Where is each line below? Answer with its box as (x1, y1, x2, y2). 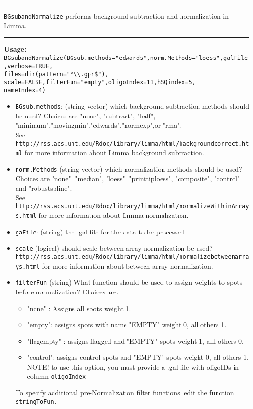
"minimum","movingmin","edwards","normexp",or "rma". (15, 120, 182, 130)
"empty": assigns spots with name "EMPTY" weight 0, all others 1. (27, 319, 227, 330)
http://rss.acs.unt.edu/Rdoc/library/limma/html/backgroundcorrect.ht (15, 140, 249, 147)
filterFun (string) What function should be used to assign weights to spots (15, 277, 243, 287)
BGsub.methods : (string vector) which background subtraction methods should (15, 101, 249, 111)
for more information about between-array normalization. (42, 260, 213, 271)
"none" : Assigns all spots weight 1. (27, 303, 131, 313)
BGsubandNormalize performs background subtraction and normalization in (4, 11, 229, 20)
